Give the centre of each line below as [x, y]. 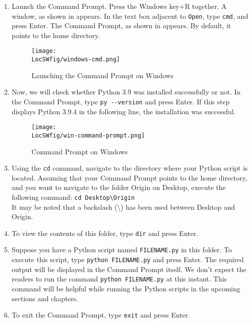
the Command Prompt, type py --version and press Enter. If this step [121, 101]
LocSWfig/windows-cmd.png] [76, 60]
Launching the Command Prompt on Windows [102, 75]
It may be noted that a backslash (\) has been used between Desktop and [123, 207]
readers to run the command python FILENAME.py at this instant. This [119, 279]
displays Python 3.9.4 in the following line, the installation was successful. [124, 111]
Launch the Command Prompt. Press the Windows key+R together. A [119, 6]
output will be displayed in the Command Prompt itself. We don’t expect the [129, 269]
